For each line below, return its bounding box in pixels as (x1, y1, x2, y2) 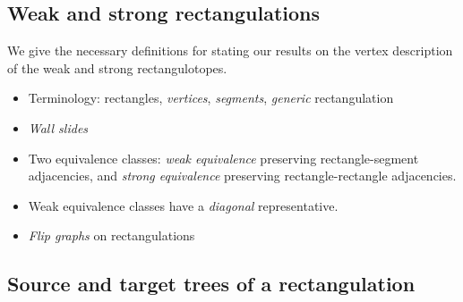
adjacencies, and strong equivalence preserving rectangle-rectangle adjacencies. (28, 166, 457, 185)
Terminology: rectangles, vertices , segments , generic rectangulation (28, 88, 394, 107)
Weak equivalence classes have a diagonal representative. (28, 196, 339, 214)
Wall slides (28, 118, 89, 137)
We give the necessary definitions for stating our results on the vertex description (7, 41, 453, 60)
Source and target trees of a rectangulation (7, 270, 416, 298)
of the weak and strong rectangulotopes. (7, 58, 227, 77)
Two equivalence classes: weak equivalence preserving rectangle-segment (28, 148, 419, 167)
